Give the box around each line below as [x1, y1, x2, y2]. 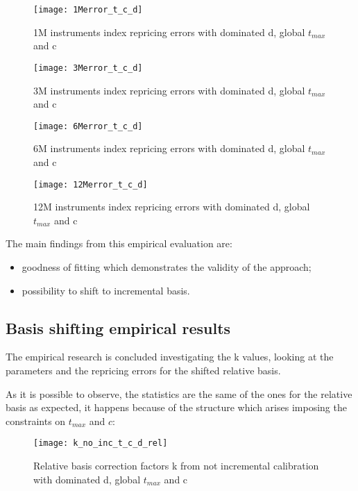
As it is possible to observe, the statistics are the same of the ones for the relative [6, 386, 352, 401]
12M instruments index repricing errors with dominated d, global [33, 199, 310, 214]
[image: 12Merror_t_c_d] [33, 179, 148, 190]
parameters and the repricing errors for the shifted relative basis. [6, 363, 281, 377]
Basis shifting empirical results [6, 317, 231, 338]
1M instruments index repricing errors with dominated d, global [33, 24, 305, 39]
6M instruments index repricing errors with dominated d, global [33, 141, 305, 156]
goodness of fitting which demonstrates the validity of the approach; [22, 259, 312, 274]
